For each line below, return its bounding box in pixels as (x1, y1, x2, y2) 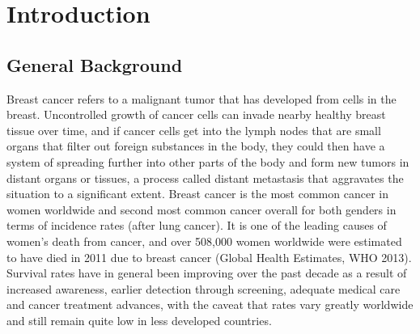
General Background (6, 52, 183, 77)
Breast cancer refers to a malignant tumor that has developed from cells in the (6, 90, 397, 107)
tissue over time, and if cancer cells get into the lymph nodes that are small (6, 121, 381, 138)
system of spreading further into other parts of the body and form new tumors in (6, 153, 409, 170)
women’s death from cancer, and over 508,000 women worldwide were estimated (6, 232, 402, 249)
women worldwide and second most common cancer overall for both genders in (6, 201, 397, 218)
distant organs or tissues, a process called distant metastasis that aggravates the (6, 169, 404, 186)
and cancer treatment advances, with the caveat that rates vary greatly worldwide (6, 296, 414, 313)
